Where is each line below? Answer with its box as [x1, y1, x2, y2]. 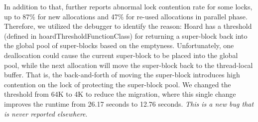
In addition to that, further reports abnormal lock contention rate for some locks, [4, 1, 253, 11]
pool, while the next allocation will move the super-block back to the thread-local [4, 60, 253, 70]
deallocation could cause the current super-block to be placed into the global [4, 50, 238, 60]
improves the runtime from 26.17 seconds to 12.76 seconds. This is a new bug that [4, 98, 254, 109]
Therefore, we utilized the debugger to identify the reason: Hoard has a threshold [4, 21, 252, 31]
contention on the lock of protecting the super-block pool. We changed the [4, 79, 231, 89]
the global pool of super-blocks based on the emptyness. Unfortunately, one [4, 40, 234, 51]
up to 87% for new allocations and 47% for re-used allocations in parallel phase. [4, 11, 248, 21]
